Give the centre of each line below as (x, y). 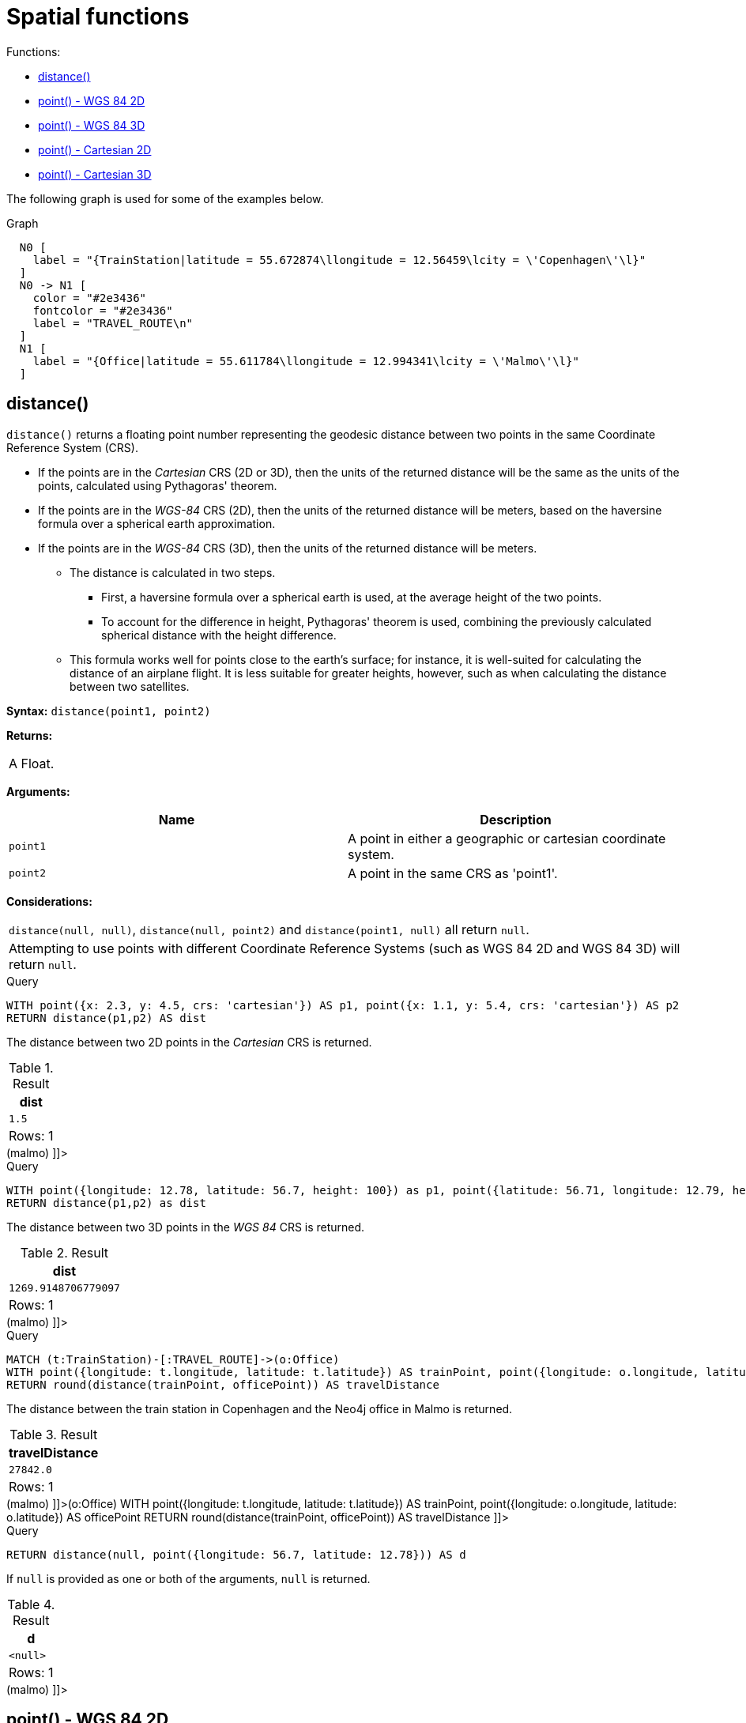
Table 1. (31, 1067)
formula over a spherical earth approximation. (157, 523)
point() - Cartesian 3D (95, 174)
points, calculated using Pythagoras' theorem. (158, 485)
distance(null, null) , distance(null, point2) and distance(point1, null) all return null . (269, 929)
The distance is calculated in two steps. (173, 572)
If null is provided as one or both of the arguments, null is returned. (188, 1578)
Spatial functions (98, 17)
